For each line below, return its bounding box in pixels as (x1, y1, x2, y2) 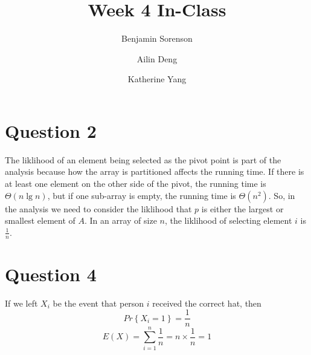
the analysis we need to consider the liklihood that (5, 202, 192, 215)
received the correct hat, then (152, 296, 261, 309)
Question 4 (5, 261, 97, 286)
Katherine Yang (127, 73, 187, 85)
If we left (5, 296, 38, 309)
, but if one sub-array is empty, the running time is (47, 189, 236, 201)
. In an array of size (84, 214, 157, 227)
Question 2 (5, 118, 97, 143)
